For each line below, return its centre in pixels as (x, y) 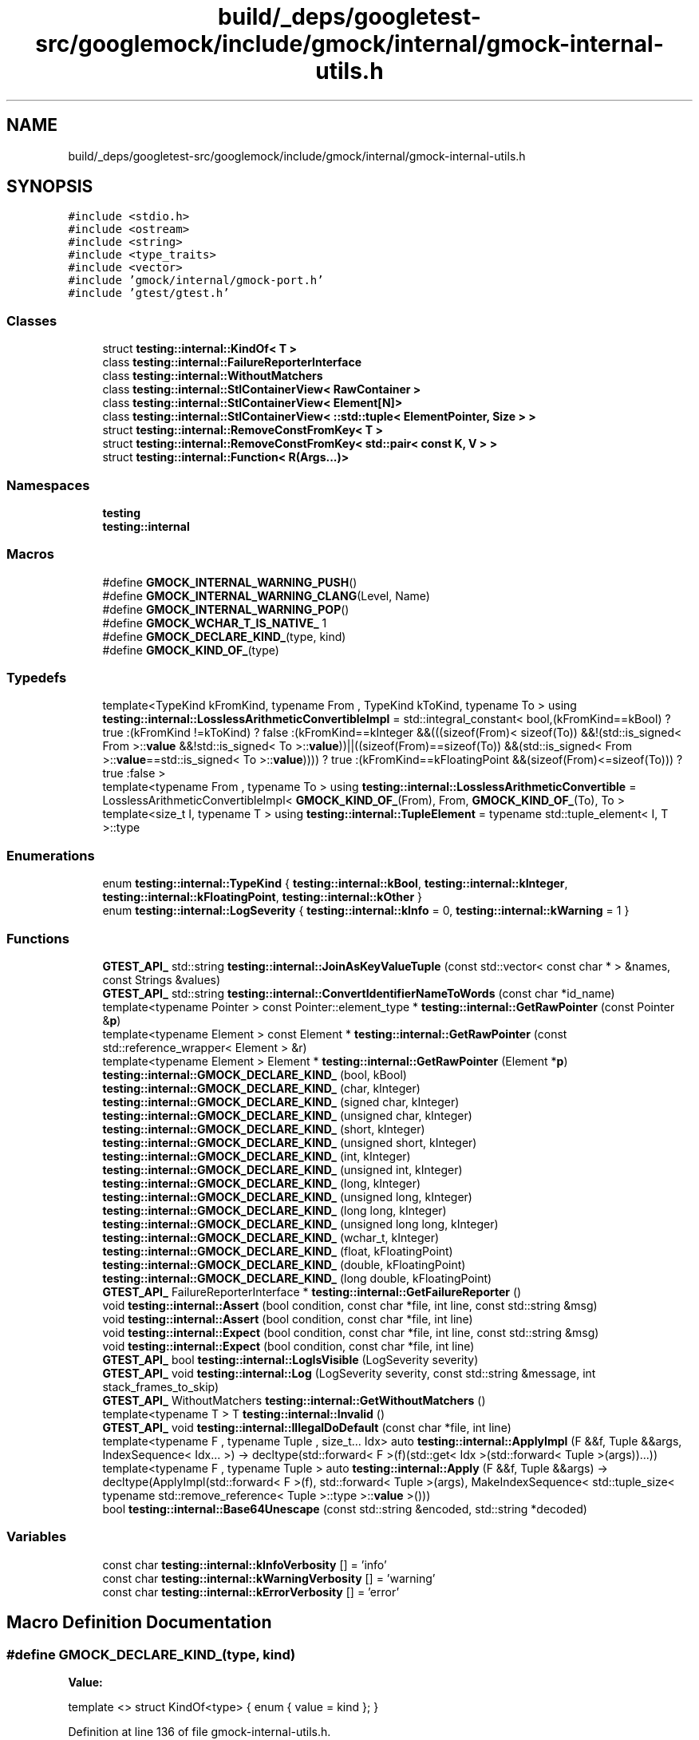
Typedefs (37, 678)
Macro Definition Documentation (139, 1623)
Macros (30, 554)
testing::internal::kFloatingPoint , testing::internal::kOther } (263, 897)
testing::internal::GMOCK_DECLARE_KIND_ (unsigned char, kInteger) (287, 1115)
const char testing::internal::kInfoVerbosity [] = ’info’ (245, 1564)
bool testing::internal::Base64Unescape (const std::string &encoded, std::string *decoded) (345, 1509)
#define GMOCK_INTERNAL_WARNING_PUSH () (230, 582)
